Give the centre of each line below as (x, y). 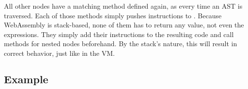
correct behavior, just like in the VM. (59, 53)
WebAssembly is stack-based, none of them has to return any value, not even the (124, 25)
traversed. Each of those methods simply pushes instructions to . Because (113, 15)
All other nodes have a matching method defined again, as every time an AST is (123, 6)
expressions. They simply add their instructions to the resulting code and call (119, 34)
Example (26, 79)
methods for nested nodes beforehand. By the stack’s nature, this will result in (121, 44)
